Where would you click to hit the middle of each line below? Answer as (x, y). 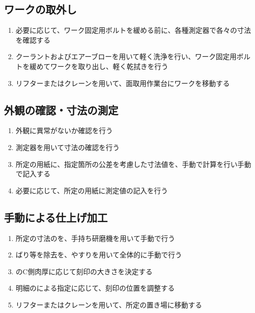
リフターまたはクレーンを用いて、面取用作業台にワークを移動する (123, 83)
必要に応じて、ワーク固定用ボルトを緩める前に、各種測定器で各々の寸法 (133, 30)
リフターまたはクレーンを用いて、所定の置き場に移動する (109, 304)
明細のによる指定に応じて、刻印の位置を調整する (95, 288)
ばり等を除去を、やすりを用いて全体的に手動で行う (99, 255)
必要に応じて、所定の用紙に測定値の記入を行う (92, 190)
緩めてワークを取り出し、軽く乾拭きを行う (99, 66)
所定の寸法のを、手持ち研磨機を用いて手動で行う (95, 238)
